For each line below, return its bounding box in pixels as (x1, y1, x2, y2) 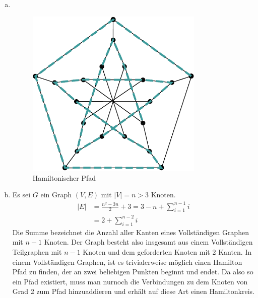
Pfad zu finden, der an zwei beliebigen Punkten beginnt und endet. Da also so (12, 266, 253, 277)
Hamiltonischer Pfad (32, 172, 96, 183)
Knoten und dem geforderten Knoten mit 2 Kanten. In (83, 246, 252, 257)
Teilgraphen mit (12, 246, 62, 257)
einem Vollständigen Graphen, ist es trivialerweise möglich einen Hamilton (12, 256, 242, 267)
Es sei (12, 189, 31, 200)
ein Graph (40, 189, 72, 200)
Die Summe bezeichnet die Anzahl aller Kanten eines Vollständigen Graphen (12, 227, 249, 237)
